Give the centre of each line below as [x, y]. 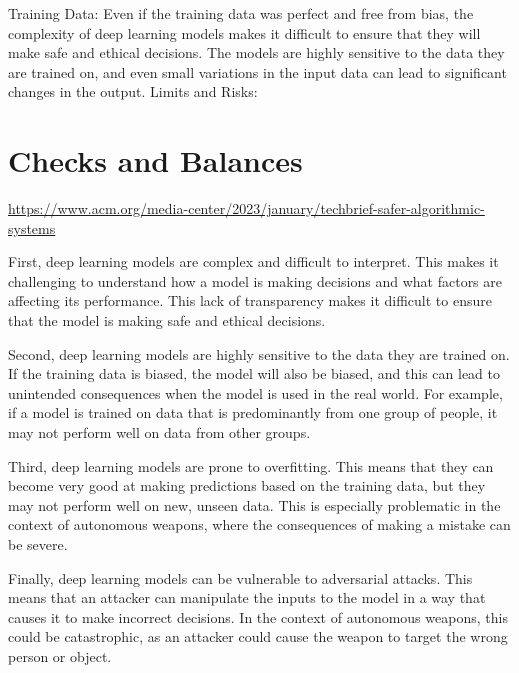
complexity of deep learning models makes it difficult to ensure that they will [244, 32]
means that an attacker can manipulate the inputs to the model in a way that [247, 597]
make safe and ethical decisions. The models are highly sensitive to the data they [256, 52]
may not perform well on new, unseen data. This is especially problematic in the [254, 504]
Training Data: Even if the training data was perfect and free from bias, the [241, 13]
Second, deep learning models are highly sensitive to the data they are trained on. [259, 353]
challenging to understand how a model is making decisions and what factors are [255, 280]
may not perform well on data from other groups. [159, 432]
